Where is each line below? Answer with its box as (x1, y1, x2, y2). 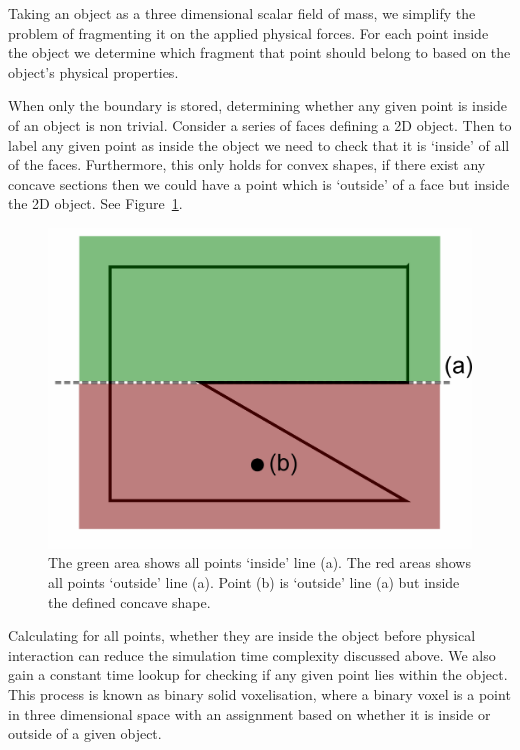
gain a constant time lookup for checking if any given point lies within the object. (8, 664, 508, 685)
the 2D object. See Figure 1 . (8, 193, 183, 214)
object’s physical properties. (8, 61, 179, 82)
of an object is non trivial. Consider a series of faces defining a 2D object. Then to (8, 114, 512, 135)
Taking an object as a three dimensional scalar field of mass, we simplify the (8, 3, 476, 23)
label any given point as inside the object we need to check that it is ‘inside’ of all (8, 134, 510, 155)
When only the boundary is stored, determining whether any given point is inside (8, 95, 508, 116)
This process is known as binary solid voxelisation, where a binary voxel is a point (8, 683, 511, 704)
